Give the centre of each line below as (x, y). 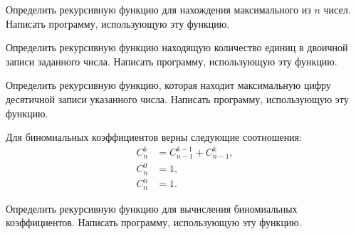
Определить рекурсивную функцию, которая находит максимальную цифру (168, 85)
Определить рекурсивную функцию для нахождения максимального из (158, 9)
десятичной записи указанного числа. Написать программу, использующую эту (177, 99)
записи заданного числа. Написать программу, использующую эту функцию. (172, 61)
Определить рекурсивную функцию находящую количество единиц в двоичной (177, 47)
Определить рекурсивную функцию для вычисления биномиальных (152, 208)
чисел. (337, 9)
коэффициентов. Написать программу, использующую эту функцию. (154, 222)
